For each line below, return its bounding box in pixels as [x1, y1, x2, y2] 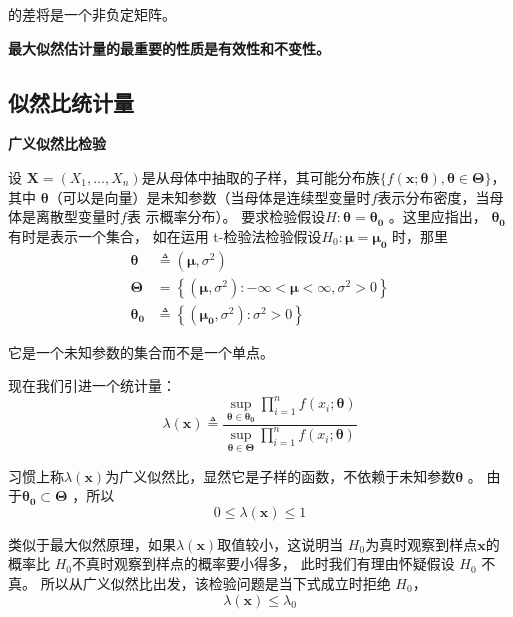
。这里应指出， [388, 206, 487, 227]
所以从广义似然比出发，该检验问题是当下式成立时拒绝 [40, 572, 391, 593]
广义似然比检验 [8, 133, 106, 154]
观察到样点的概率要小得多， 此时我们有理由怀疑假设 [113, 553, 455, 574]
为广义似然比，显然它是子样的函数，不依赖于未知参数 [105, 465, 456, 486]
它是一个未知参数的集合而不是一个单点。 [8, 341, 274, 362]
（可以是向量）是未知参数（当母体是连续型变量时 [48, 186, 371, 207]
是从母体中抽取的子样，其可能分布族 [141, 166, 380, 187]
